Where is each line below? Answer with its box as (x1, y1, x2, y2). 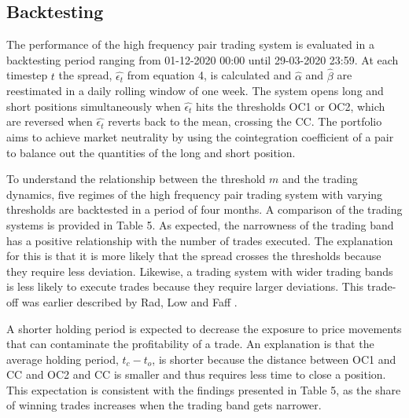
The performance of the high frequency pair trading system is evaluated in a (6, 36, 374, 53)
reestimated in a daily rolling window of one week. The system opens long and (6, 82, 384, 99)
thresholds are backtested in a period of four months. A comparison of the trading (6, 201, 403, 218)
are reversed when (6, 113, 93, 130)
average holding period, (6, 350, 119, 367)
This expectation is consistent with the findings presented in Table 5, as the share (6, 381, 401, 398)
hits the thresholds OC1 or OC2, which (196, 97, 385, 114)
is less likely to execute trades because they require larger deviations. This (6, 278, 364, 295)
